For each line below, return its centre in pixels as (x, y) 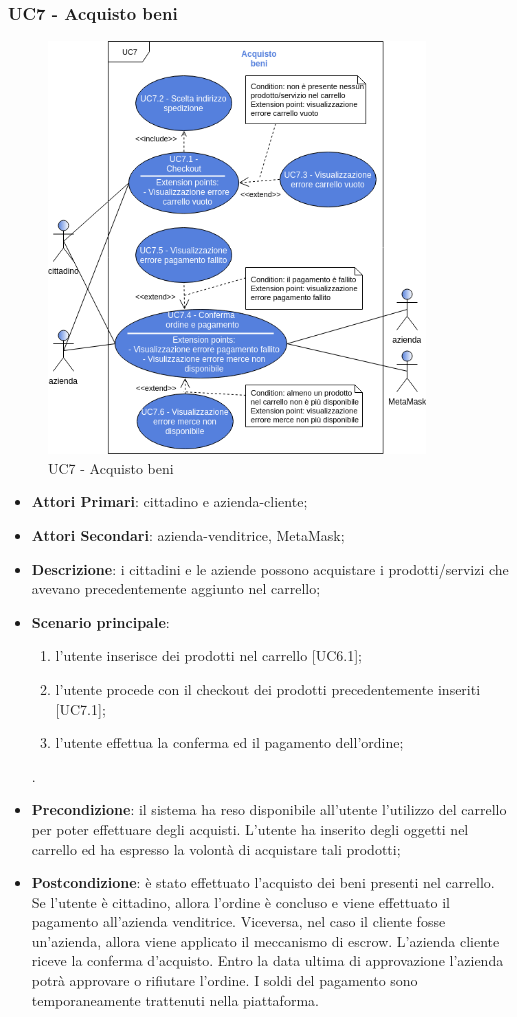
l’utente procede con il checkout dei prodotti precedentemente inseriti (268, 688)
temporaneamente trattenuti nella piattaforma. (175, 999)
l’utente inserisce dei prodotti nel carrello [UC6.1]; (208, 655)
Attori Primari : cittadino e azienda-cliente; (169, 501)
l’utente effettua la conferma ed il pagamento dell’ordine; (229, 742)
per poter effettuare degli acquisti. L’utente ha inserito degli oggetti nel (250, 828)
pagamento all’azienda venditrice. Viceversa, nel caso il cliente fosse (238, 921)
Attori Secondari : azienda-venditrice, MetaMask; (188, 534)
